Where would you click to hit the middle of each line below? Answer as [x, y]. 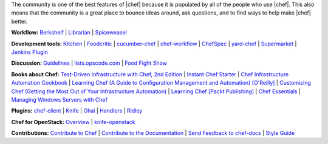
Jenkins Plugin [29, 52]
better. [19, 21]
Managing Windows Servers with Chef [59, 99]
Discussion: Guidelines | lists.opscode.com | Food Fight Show [89, 63]
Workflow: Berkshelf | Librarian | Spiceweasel [69, 33]
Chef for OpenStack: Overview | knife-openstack [73, 122]
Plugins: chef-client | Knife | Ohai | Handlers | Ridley [77, 111]
